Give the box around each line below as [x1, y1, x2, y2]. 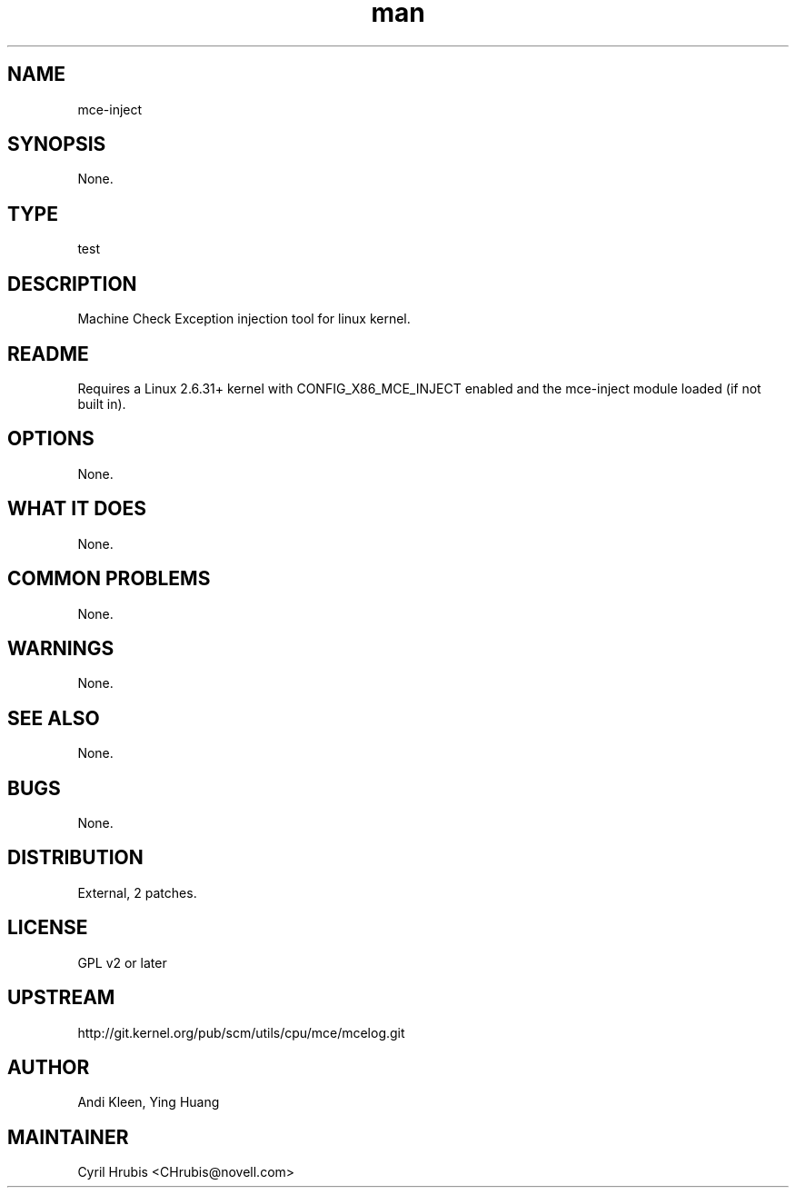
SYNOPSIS [7, 133, 106, 156]
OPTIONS [7, 427, 95, 451]
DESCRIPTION [7, 272, 137, 295]
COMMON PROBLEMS [7, 567, 211, 591]
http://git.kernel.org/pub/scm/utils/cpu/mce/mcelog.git [77, 1024, 405, 1041]
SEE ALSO [7, 706, 100, 730]
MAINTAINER [7, 1125, 129, 1149]
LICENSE [7, 916, 88, 940]
